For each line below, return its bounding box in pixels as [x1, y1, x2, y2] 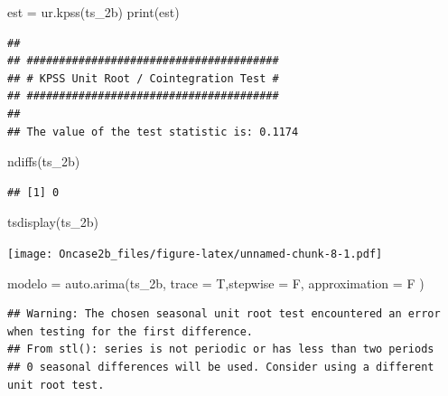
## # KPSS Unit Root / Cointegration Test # [7, 71, 279, 85]
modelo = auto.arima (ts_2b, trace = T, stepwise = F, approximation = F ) [7, 273, 425, 292]
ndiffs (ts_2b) [7, 152, 80, 171]
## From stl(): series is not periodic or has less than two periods [7, 343, 434, 356]
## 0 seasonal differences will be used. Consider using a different [7, 360, 434, 373]
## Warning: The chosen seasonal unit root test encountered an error [7, 307, 441, 321]
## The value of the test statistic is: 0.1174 [7, 125, 299, 138]
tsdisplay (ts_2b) [7, 212, 98, 231]
